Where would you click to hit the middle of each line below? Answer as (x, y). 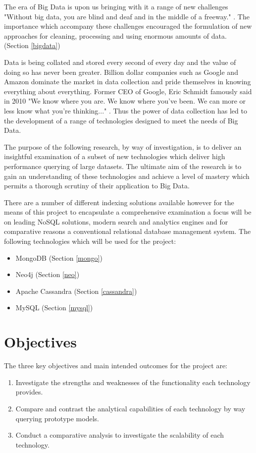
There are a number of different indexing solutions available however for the (119, 202)
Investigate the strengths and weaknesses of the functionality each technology (133, 382)
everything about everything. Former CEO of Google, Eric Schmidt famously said (128, 91)
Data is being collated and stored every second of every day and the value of (120, 62)
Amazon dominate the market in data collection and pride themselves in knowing (128, 82)
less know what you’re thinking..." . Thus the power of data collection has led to (126, 110)
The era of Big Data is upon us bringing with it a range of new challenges (116, 6)
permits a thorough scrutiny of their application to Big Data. (97, 186)
